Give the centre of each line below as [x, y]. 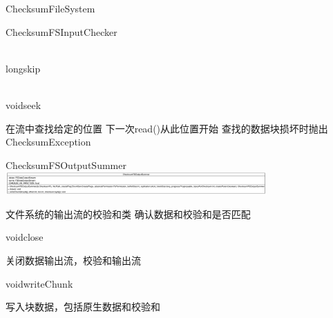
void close [25, 237]
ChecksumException [48, 142]
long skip [23, 68]
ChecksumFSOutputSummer [66, 165]
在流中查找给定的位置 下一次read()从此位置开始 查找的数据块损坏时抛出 [167, 128]
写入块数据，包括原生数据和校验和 [83, 307]
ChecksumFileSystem [50, 8]
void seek [23, 105]
